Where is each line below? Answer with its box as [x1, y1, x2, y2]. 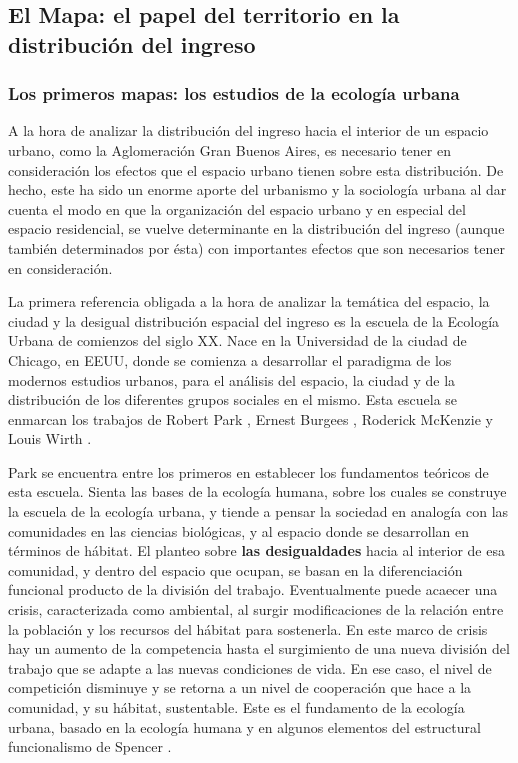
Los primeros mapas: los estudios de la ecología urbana [8, 81, 460, 106]
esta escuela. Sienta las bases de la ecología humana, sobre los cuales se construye [8, 481, 507, 502]
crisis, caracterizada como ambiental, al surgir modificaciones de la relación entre [8, 599, 504, 620]
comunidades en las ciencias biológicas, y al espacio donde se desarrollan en [8, 520, 470, 541]
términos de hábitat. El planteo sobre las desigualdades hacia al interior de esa [8, 540, 505, 561]
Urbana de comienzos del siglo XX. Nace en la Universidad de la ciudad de [8, 330, 467, 351]
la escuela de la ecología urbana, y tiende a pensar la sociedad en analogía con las [8, 501, 509, 522]
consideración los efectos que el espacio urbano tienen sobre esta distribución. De [8, 159, 504, 180]
